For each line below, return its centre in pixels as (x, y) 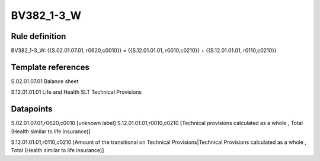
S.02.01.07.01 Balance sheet (45, 81)
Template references (50, 67)
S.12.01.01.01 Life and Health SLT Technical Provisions (76, 92)
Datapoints (32, 109)
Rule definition (39, 36)
